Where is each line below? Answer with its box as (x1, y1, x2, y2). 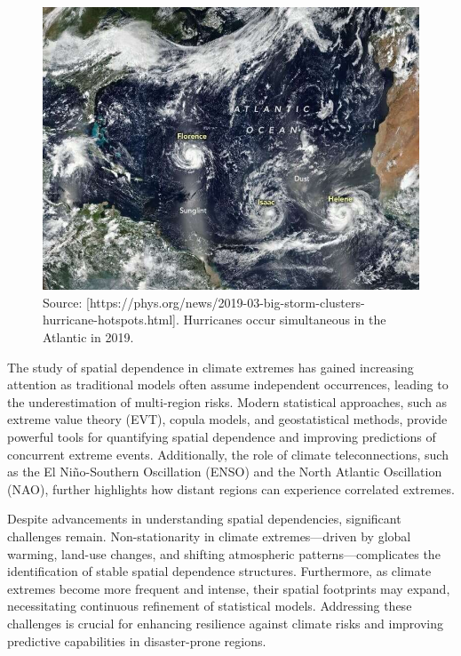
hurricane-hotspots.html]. (43, 310, 179, 329)
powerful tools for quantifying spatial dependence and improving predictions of (7, 428, 436, 446)
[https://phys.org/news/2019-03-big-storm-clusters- (86, 292, 365, 311)
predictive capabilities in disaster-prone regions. (7, 631, 266, 650)
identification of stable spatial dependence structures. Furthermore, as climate (7, 562, 432, 580)
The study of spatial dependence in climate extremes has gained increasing (7, 357, 414, 376)
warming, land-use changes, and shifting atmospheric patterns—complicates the (7, 544, 441, 563)
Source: (43, 292, 83, 311)
